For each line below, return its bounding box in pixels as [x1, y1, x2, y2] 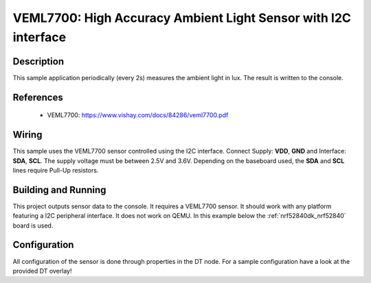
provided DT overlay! [12, 267, 72, 275]
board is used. [12, 221, 54, 230]
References [12, 91, 63, 103]
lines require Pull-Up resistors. [12, 166, 99, 174]
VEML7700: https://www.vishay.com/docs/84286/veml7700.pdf [47, 111, 229, 119]
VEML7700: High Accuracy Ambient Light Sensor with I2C [12, 10, 352, 25]
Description [12, 56, 65, 67]
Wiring [12, 129, 43, 140]
